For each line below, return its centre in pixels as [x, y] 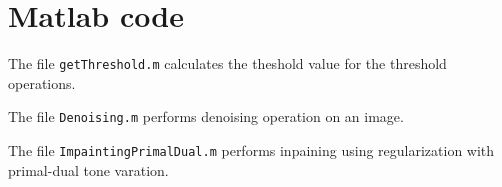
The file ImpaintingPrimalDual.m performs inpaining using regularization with [251, 150]
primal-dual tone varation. [88, 169]
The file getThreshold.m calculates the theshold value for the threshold [227, 63]
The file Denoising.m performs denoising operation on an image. [206, 116]
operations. [42, 82]
